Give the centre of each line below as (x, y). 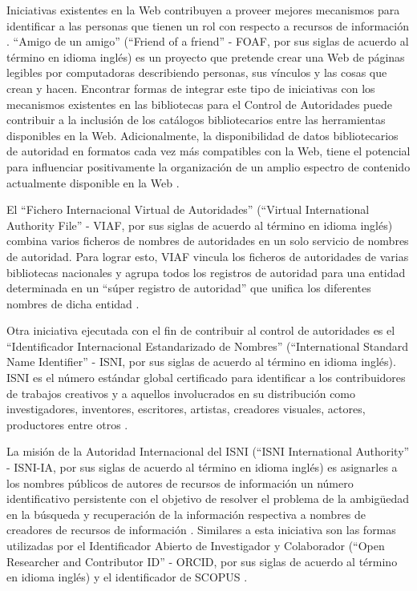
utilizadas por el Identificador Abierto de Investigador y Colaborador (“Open (196, 545)
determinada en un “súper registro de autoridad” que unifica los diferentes (189, 288)
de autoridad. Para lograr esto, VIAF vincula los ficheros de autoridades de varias (208, 256)
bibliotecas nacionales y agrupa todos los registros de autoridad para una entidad (206, 272)
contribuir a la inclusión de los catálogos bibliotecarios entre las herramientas (196, 120)
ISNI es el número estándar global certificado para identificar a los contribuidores (206, 378)
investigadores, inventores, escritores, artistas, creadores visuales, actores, (186, 409)
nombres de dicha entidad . (73, 303)
